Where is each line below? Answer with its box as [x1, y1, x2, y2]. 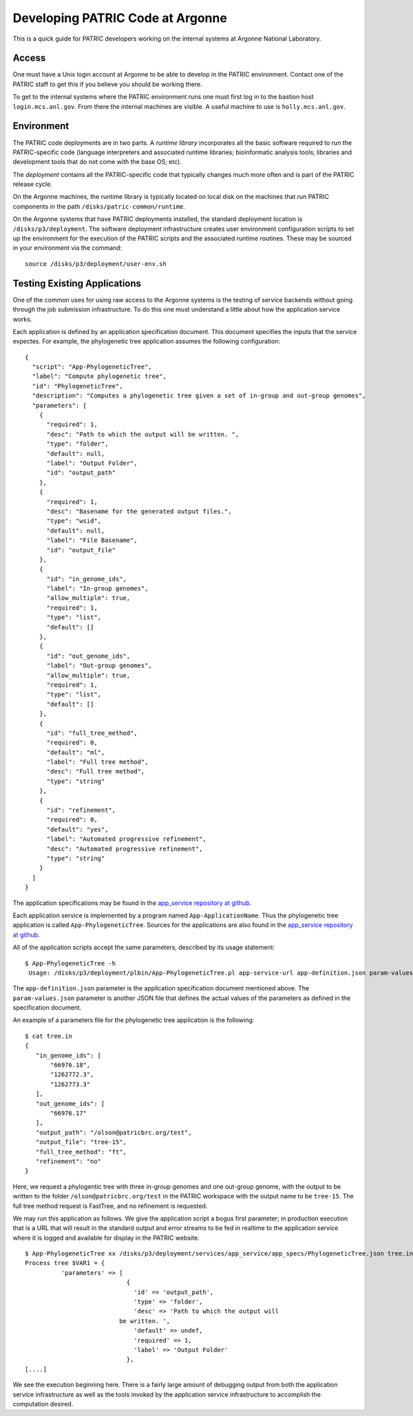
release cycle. [12, 180, 53, 189]
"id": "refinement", [46, 806, 116, 814]
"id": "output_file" [46, 546, 116, 554]
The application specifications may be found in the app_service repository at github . [12, 899, 251, 907]
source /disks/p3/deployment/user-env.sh [25, 260, 167, 268]
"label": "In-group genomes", [46, 585, 149, 592]
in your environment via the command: [12, 244, 123, 252]
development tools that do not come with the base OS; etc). [12, 158, 182, 166]
